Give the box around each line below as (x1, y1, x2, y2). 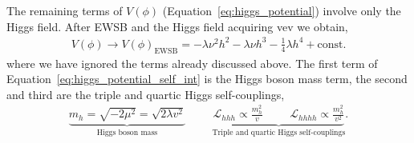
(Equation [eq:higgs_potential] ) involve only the (162, 2, 401, 18)
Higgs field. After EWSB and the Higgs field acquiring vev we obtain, (6, 18, 348, 34)
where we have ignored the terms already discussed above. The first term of (6, 54, 378, 71)
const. (317, 38, 347, 50)
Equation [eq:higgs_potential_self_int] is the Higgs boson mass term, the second (6, 70, 408, 87)
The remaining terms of (6, 2, 123, 18)
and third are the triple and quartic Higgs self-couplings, (6, 85, 285, 102)
